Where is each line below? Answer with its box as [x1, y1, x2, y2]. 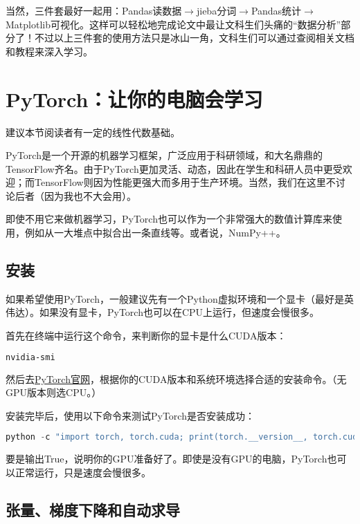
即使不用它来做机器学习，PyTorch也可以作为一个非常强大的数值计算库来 [6, 212, 332, 226]
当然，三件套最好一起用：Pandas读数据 [6, 3, 182, 17]
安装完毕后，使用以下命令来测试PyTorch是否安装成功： [6, 408, 255, 422]
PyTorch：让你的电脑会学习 [6, 84, 263, 113]
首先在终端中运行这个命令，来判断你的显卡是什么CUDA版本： [6, 328, 287, 343]
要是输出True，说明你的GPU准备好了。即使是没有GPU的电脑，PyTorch [6, 451, 327, 466]
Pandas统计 [251, 3, 302, 17]
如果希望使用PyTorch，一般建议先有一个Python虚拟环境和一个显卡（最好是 [6, 291, 344, 306]
